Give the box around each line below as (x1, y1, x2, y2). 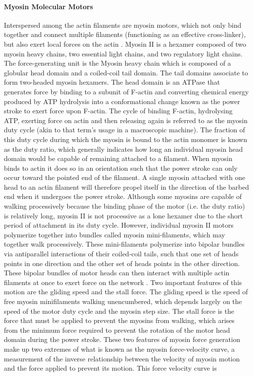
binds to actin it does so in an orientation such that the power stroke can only (4, 162, 238, 173)
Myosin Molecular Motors (4, 1, 93, 11)
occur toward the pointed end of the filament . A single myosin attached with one (4, 172, 245, 182)
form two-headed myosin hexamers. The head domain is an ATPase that (4, 77, 220, 87)
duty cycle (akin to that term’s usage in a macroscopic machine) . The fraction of (4, 125, 245, 135)
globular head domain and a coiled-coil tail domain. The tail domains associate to (4, 67, 248, 77)
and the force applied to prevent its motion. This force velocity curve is (4, 363, 217, 373)
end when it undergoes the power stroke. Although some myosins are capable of (4, 191, 242, 201)
